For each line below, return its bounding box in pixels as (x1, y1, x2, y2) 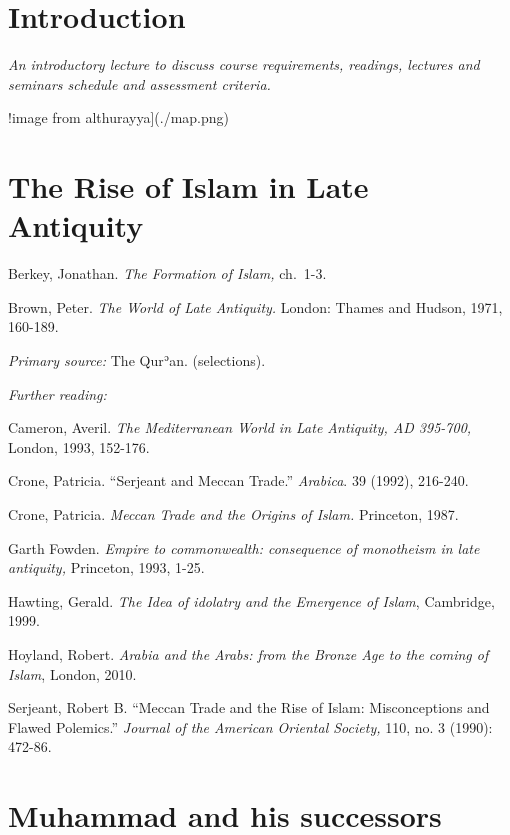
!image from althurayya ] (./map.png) (8, 107, 230, 128)
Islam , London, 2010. (8, 663, 137, 684)
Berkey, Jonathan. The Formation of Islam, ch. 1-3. (8, 263, 327, 284)
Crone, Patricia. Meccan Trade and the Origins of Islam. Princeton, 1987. (8, 503, 459, 524)
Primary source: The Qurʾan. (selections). (8, 350, 266, 370)
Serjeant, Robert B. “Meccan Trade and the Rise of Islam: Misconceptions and (8, 697, 490, 718)
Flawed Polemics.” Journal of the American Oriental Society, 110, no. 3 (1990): (8, 716, 493, 737)
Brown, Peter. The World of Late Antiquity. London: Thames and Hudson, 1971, (8, 296, 503, 317)
